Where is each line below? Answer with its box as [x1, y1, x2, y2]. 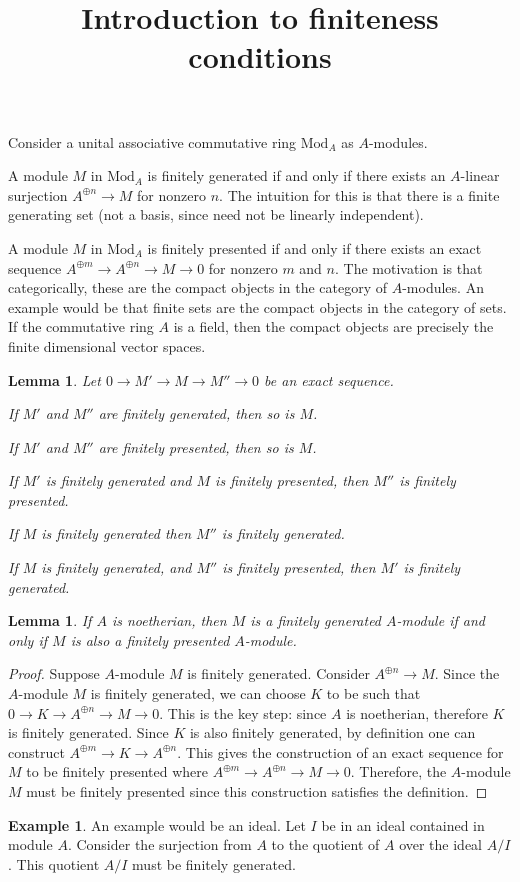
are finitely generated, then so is [98, 403, 295, 424]
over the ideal [399, 834, 482, 855]
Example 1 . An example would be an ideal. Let [8, 814, 306, 835]
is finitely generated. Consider [187, 663, 370, 684]
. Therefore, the [350, 761, 447, 782]
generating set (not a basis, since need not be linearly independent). [8, 204, 424, 225]
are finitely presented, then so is [98, 436, 294, 457]
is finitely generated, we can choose [90, 683, 306, 704]
